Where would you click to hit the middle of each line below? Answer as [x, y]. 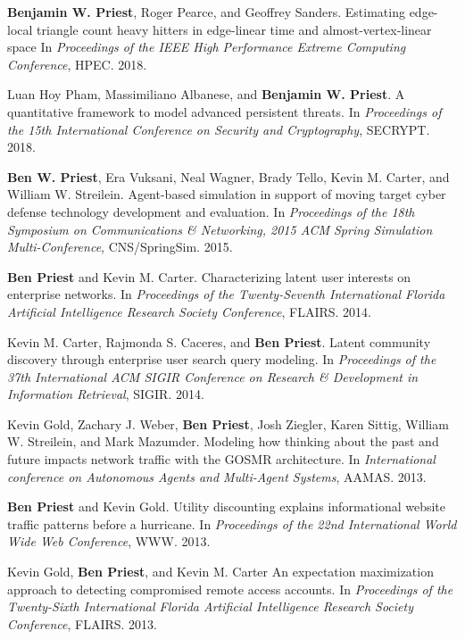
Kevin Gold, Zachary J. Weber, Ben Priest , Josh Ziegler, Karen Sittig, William [228, 423]
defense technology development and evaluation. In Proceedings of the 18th [211, 211]
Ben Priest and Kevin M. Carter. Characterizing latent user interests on [209, 276]
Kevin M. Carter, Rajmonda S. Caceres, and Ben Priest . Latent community [219, 341]
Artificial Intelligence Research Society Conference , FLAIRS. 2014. [190, 311]
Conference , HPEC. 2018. [77, 64]
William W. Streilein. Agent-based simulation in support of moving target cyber [227, 194]
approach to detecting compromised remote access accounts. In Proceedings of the [230, 589]
